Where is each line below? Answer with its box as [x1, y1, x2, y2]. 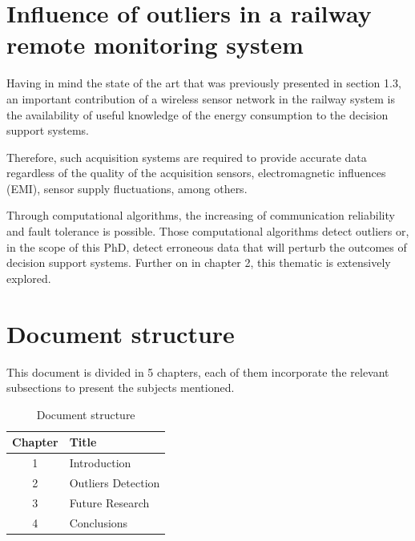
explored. [6, 269, 51, 286]
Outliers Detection [69, 474, 160, 491]
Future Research [69, 494, 150, 511]
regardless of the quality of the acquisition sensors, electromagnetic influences [6, 164, 386, 181]
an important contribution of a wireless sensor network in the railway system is [6, 90, 395, 107]
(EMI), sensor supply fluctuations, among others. [6, 180, 248, 196]
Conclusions [69, 514, 128, 531]
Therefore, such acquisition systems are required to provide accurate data [6, 148, 367, 165]
